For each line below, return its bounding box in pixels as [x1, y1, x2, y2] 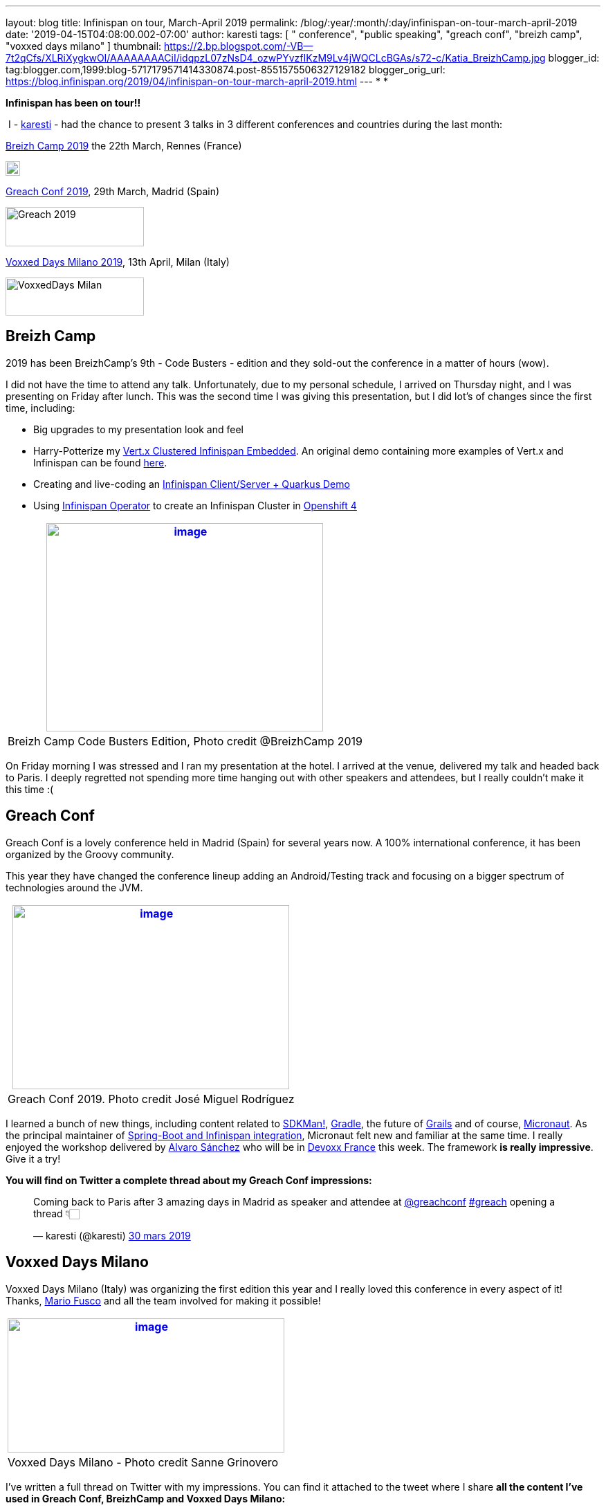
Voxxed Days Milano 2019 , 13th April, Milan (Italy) [6, 256, 230, 268]
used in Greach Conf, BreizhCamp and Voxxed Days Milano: [6, 1492, 286, 1504]
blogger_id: [548, 52, 600, 64]
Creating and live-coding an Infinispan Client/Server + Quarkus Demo [33, 477, 350, 490]
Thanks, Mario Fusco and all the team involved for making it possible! [6, 1294, 321, 1307]
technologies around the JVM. [6, 881, 143, 893]
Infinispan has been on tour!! [6, 97, 141, 109]
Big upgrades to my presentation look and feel [33, 423, 244, 435]
